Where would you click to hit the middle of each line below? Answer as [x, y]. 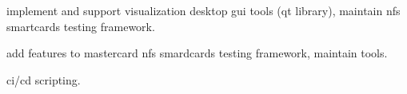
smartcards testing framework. [81, 26]
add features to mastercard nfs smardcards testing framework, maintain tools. [197, 53]
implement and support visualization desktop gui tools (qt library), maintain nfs [203, 10]
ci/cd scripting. [44, 79]
